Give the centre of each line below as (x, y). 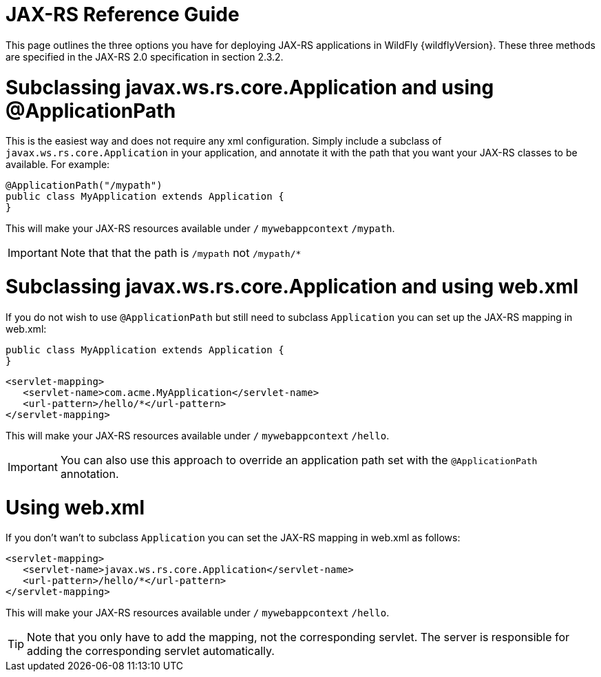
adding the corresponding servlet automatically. (151, 651)
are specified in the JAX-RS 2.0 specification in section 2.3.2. (145, 56)
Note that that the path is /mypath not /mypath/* (181, 253)
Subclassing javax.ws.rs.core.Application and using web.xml (292, 287)
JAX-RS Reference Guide (123, 14)
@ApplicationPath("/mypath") (84, 186)
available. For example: (58, 165)
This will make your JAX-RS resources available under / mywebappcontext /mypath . (200, 229)
